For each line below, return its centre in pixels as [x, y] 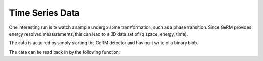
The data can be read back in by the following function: [65, 52]
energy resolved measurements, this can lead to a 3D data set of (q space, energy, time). [98, 34]
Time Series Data [44, 13]
